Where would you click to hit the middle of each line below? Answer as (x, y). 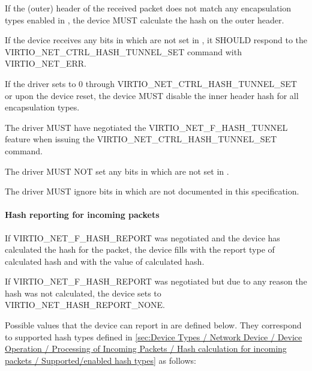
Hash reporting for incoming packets (82, 215)
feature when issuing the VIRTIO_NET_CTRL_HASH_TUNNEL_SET (141, 139)
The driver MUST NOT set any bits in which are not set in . (117, 171)
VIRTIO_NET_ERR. (46, 63)
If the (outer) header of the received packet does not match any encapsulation (148, 8)
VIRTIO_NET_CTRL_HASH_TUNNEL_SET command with (123, 51)
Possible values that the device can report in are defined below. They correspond (153, 325)
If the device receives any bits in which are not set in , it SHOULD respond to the (156, 40)
